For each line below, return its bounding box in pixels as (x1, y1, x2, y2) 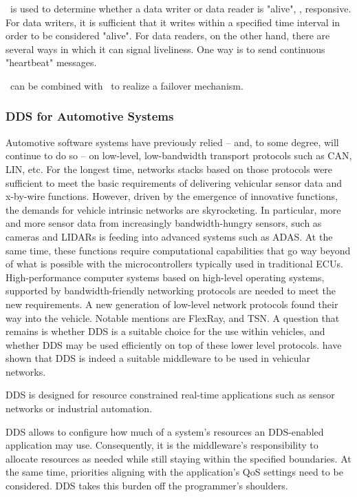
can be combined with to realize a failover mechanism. (10, 78, 244, 92)
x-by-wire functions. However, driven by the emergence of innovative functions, (6, 189, 338, 203)
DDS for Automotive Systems (6, 108, 174, 125)
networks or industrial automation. (6, 401, 153, 416)
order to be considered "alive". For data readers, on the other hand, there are (6, 28, 330, 43)
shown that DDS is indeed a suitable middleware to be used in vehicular (6, 351, 310, 365)
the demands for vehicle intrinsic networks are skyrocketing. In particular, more (6, 202, 341, 216)
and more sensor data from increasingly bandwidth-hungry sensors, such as (6, 216, 322, 230)
